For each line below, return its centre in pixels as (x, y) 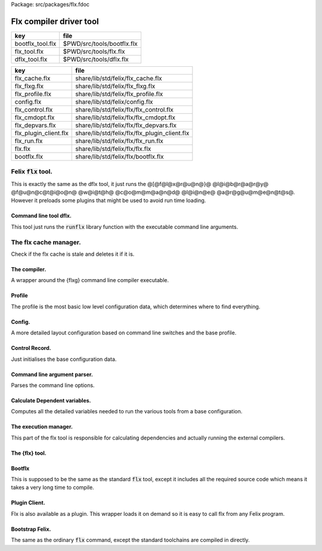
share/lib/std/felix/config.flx (114, 101)
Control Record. (31, 348)
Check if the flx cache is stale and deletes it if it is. (73, 254)
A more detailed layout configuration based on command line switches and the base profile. (124, 333)
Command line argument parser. (52, 374)
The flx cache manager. (46, 242)
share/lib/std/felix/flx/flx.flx (113, 148)
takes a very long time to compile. (53, 487)
